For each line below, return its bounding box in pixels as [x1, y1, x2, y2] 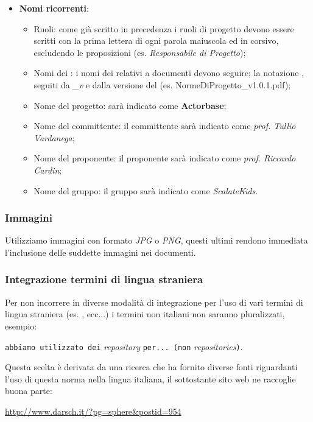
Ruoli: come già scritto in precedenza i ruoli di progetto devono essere [33, 22, 294, 35]
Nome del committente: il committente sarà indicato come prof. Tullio [33, 119, 296, 132]
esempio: [5, 319, 37, 332]
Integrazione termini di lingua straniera [5, 272, 203, 287]
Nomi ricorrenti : [19, 2, 89, 14]
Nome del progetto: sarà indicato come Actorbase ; [33, 99, 227, 111]
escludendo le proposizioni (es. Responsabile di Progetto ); [33, 46, 246, 58]
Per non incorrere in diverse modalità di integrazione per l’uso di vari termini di [5, 295, 303, 308]
